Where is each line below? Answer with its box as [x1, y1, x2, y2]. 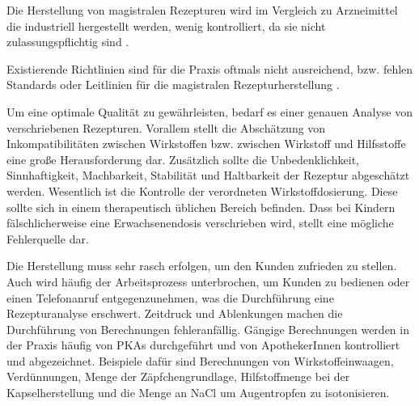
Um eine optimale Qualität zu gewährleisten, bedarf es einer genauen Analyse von [6, 103, 413, 120]
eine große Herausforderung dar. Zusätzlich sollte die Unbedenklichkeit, [6, 150, 360, 167]
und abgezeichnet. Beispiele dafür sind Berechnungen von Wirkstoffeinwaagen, [6, 352, 394, 369]
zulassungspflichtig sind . [6, 33, 129, 50]
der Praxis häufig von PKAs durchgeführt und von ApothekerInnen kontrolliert [6, 336, 400, 353]
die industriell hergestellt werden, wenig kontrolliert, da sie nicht [6, 17, 326, 34]
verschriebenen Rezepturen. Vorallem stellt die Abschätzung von [6, 119, 326, 136]
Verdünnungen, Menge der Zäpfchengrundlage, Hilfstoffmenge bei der [6, 368, 350, 385]
